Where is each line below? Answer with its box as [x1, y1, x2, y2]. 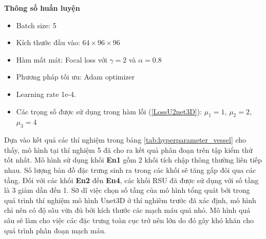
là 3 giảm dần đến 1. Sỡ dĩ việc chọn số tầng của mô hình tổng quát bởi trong [4, 185, 250, 195]
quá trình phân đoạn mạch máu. [4, 225, 106, 235]
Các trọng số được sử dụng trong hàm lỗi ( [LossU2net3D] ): [16, 106, 202, 116]
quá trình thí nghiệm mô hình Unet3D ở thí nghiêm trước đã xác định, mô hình [4, 194, 256, 205]
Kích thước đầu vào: [16, 37, 80, 48]
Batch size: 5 [16, 19, 56, 30]
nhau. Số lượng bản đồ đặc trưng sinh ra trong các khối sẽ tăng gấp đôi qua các [4, 164, 256, 175]
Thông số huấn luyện [4, 3, 80, 13]
